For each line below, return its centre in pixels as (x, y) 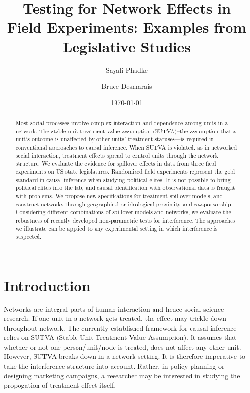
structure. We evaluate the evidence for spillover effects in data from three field (116, 163)
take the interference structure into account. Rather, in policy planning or (114, 366)
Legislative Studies (127, 46)
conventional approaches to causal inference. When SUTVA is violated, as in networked (126, 147)
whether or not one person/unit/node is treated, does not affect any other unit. (123, 346)
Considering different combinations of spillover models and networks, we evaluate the (123, 212)
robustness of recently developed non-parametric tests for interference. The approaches (125, 220)
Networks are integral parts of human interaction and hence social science (114, 309)
